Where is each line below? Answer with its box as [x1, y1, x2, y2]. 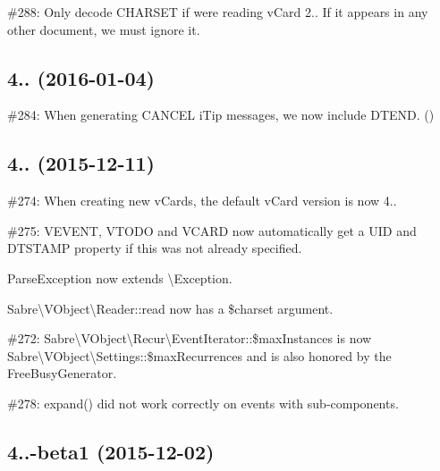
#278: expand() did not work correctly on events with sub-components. [7, 393, 399, 412]
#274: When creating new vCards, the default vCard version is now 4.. [7, 191, 397, 210]
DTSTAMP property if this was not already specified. [7, 239, 302, 257]
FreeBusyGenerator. [7, 364, 117, 383]
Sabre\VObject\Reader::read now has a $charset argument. [7, 299, 334, 317]
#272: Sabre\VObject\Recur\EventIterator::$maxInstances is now [7, 329, 372, 348]
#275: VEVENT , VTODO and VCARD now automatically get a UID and [7, 221, 417, 240]
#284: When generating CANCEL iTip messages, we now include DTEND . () [7, 105, 435, 124]
